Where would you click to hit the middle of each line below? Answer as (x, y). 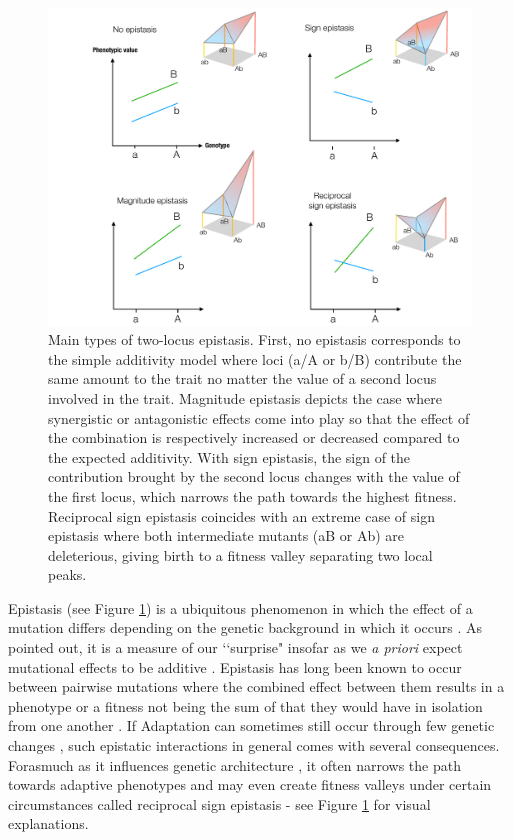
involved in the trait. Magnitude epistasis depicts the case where (245, 397)
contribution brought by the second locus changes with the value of (254, 476)
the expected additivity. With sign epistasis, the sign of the (229, 456)
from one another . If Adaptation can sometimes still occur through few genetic (251, 725)
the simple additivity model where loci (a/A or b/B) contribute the (255, 358)
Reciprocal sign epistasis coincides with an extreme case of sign (241, 515)
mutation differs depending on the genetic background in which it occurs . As (245, 627)
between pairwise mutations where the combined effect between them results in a (256, 686)
